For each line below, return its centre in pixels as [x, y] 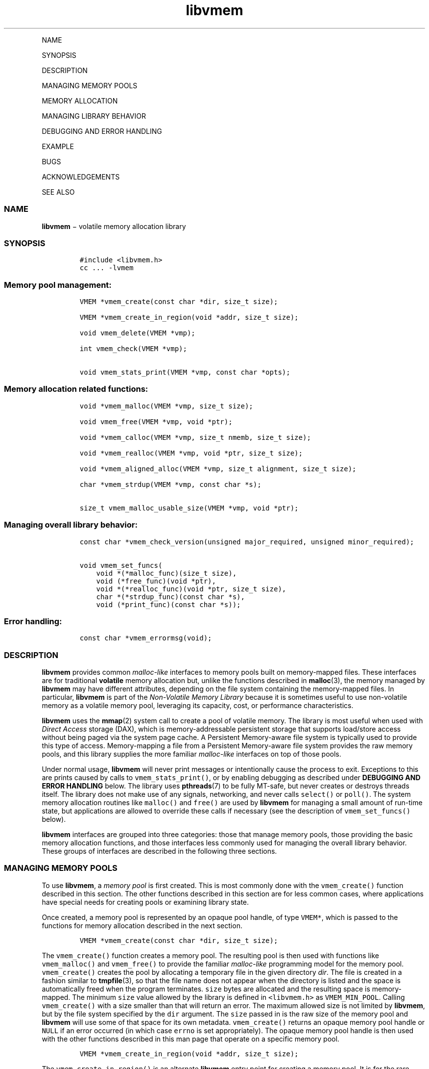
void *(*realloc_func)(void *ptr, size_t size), [191, 589]
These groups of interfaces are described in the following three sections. [159, 851]
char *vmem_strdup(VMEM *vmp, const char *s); [170, 484]
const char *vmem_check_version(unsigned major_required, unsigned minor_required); [247, 542]
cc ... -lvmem [107, 268]
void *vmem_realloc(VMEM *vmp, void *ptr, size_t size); [191, 453]
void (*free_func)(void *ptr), [156, 581]
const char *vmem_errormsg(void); [146, 638]
